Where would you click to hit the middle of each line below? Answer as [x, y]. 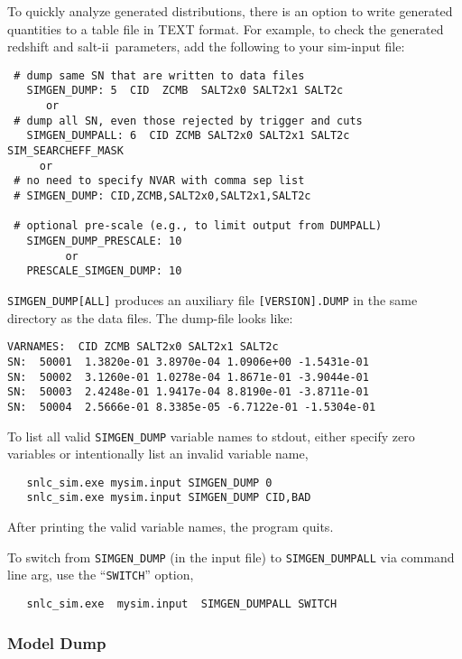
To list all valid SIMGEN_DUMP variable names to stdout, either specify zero [211, 436]
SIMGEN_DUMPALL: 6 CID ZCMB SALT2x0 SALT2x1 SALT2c [188, 136]
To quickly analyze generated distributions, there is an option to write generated [230, 11]
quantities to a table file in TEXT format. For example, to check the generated [226, 28]
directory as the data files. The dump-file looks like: [150, 317]
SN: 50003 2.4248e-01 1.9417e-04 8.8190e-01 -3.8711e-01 [188, 392]
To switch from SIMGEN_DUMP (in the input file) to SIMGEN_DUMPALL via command [231, 557]
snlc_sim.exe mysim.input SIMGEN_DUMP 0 [149, 483]
